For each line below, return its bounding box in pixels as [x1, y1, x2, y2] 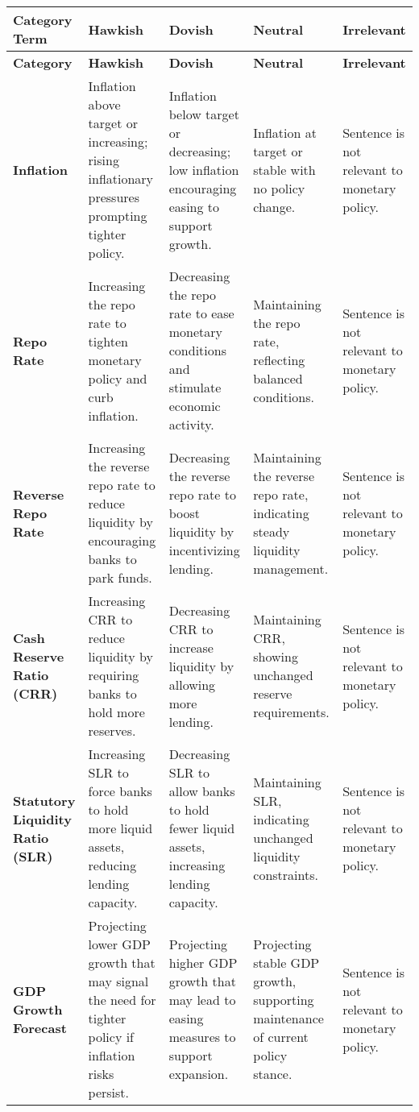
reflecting [253, 350, 305, 369]
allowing [168, 674, 216, 694]
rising [88, 151, 119, 169]
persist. [88, 1083, 129, 1102]
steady [253, 521, 290, 541]
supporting [253, 990, 314, 1009]
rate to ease [168, 304, 234, 322]
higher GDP [168, 953, 238, 972]
